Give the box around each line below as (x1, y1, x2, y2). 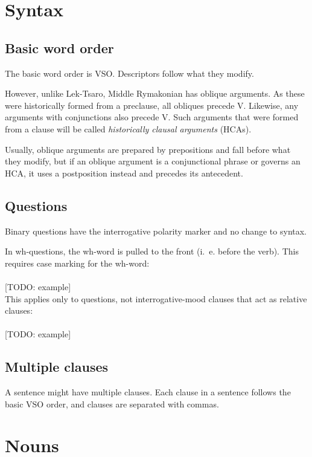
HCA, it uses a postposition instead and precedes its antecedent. (5, 166, 243, 179)
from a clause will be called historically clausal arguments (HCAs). (5, 122, 252, 135)
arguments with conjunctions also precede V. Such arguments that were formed (5, 111, 299, 123)
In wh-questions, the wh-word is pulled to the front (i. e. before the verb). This (5, 245, 299, 258)
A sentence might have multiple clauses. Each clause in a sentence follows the (5, 386, 291, 398)
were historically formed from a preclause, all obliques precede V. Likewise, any (5, 99, 299, 111)
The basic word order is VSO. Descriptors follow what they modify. (5, 66, 254, 79)
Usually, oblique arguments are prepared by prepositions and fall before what (5, 143, 291, 155)
